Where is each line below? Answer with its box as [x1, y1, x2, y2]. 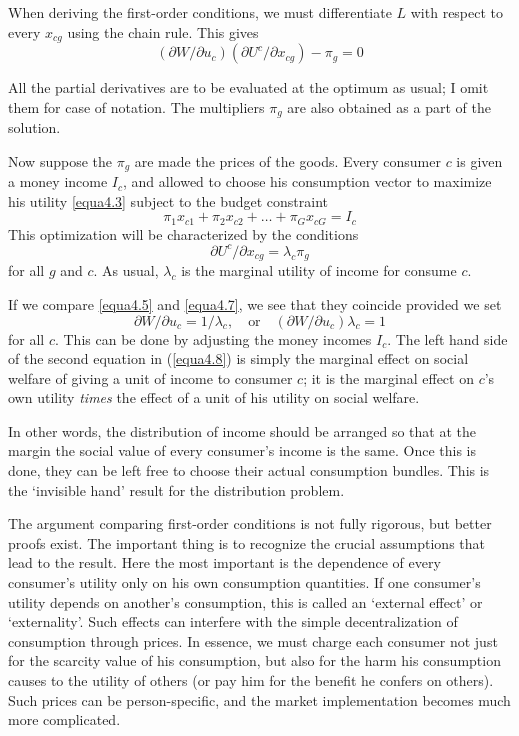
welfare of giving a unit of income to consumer [8, 367, 293, 388]
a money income [8, 171, 108, 192]
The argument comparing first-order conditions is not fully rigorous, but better [8, 513, 492, 534]
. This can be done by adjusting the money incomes [54, 328, 372, 349]
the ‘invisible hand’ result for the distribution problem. [8, 479, 345, 500]
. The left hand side [387, 328, 508, 349]
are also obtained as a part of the [287, 96, 491, 117]
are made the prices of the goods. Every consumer [134, 150, 441, 171]
